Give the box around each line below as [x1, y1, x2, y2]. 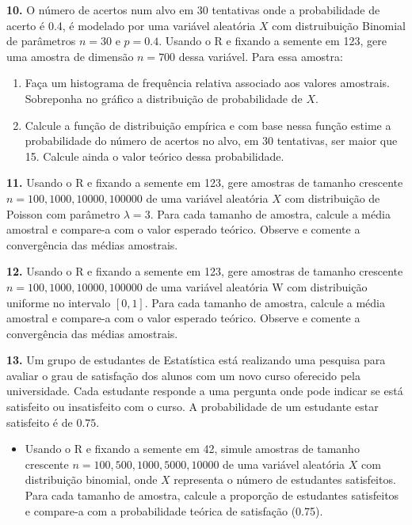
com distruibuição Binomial [272, 17, 406, 33]
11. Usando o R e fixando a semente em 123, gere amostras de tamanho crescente [6, 174, 403, 191]
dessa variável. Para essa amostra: [178, 48, 343, 64]
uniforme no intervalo [6, 294, 111, 310]
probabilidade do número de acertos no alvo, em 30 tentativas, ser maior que [25, 132, 398, 149]
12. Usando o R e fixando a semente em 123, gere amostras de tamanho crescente [6, 263, 403, 280]
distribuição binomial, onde [25, 471, 158, 488]
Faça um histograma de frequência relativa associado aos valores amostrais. [25, 74, 390, 91]
